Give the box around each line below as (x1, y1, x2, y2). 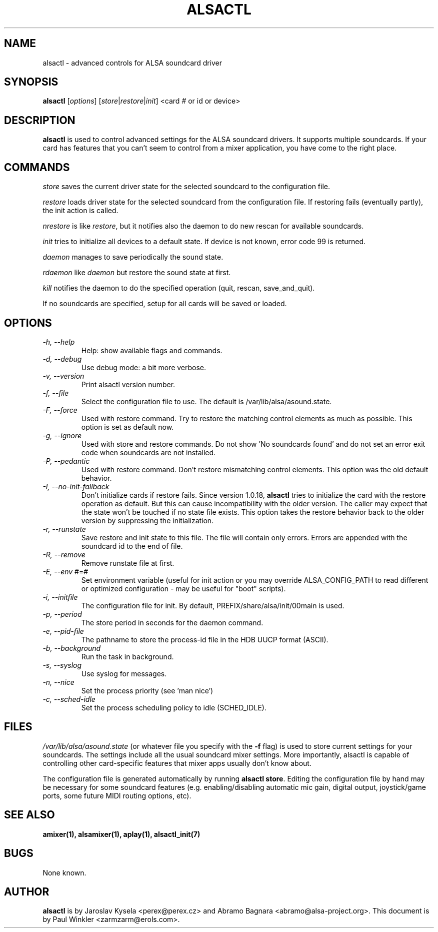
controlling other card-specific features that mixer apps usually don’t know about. (42, 758, 311, 767)
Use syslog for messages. (81, 669, 167, 678)
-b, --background (42, 643, 101, 652)
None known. (42, 868, 86, 877)
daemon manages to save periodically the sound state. (42, 253, 223, 262)
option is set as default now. (81, 422, 174, 431)
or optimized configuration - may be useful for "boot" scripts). (81, 584, 286, 593)
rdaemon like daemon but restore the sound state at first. (42, 268, 231, 277)
